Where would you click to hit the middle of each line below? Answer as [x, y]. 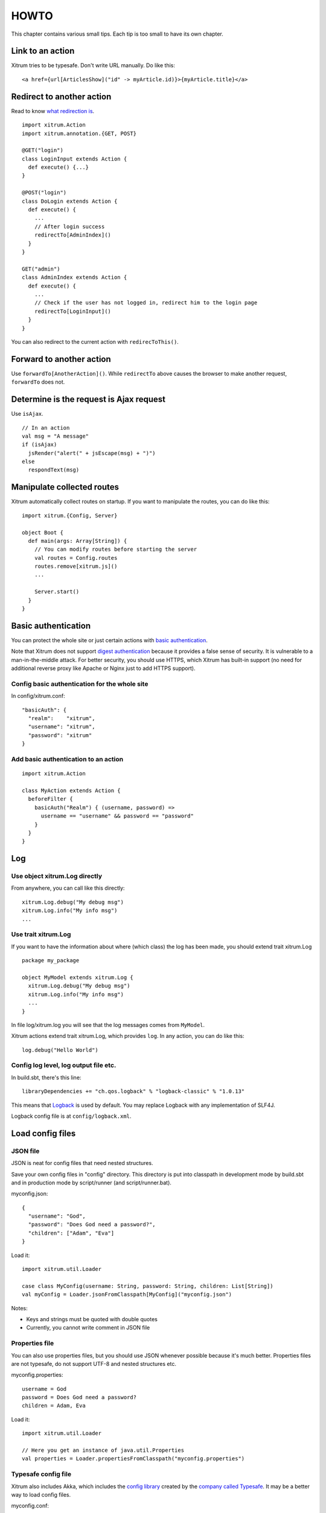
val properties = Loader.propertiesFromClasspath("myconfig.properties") [133, 1459]
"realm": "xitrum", [62, 718]
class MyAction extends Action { [71, 790]
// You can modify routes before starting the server [116, 550]
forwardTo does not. [38, 382]
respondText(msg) [54, 470]
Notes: [19, 1308]
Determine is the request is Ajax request [88, 399]
